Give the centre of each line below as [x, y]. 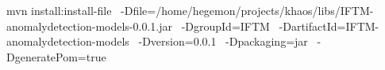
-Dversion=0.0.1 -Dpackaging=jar [223, 41]
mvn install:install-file [59, 10]
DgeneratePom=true [56, 56]
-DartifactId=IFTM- [329, 26]
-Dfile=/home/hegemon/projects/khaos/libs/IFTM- [247, 10]
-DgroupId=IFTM [225, 26]
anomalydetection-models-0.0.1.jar [89, 26]
